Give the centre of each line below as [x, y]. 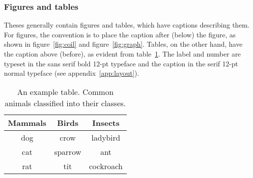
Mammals [27, 122]
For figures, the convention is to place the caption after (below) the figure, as [120, 34]
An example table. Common [65, 91]
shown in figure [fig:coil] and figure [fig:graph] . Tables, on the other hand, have [123, 44]
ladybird [106, 137]
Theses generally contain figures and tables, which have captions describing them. [127, 25]
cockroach [106, 166]
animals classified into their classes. [65, 103]
